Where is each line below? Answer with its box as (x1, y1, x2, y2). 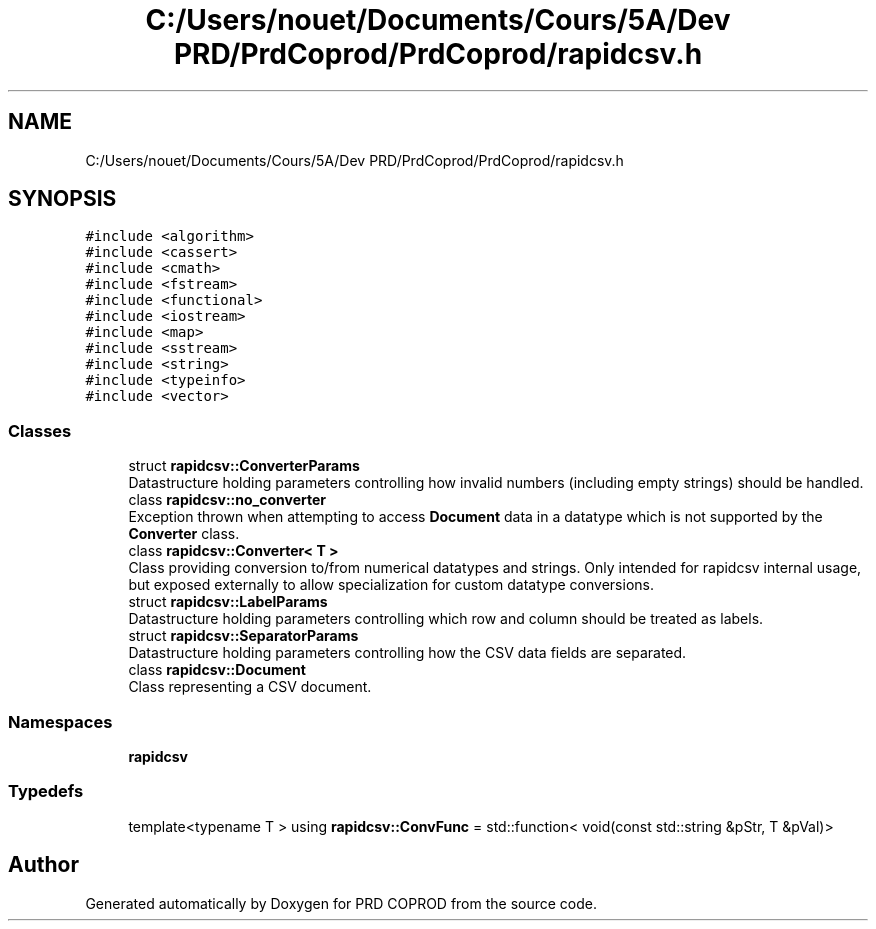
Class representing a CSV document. (128, 678, 372, 696)
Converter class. (128, 525, 240, 543)
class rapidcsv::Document (128, 661, 306, 679)
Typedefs (8, 781, 84, 802)
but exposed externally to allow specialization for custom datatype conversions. (128, 576, 654, 594)
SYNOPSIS (8, 186, 117, 212)
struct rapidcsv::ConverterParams (128, 457, 360, 475)
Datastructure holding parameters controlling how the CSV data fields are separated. (128, 644, 687, 662)
